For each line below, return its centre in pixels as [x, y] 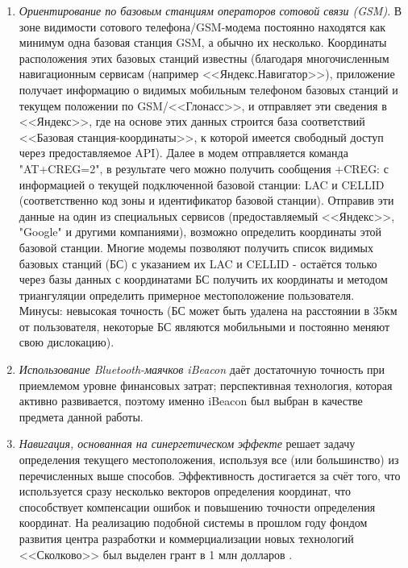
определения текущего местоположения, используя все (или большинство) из [209, 460]
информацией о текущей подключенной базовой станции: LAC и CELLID [202, 184]
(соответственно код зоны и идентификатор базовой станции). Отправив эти [206, 200]
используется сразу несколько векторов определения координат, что [185, 491]
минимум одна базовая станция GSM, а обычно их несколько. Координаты [203, 42]
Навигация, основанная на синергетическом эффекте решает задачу [187, 444]
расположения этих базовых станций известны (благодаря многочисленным [204, 58]
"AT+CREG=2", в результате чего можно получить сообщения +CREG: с [204, 168]
